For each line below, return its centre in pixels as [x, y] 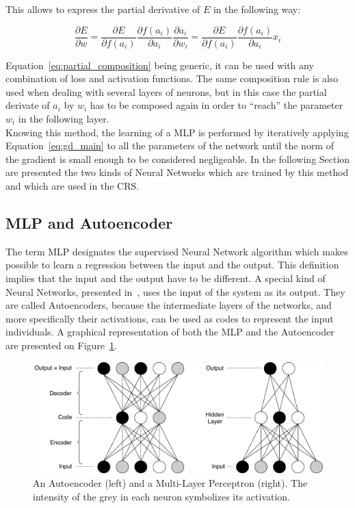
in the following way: [257, 9]
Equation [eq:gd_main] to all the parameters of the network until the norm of [170, 145]
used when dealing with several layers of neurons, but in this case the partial [166, 91]
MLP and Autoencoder [89, 222]
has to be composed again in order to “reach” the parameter [216, 105]
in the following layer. [64, 119]
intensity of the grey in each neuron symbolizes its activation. [162, 496]
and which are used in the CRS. [73, 186]
